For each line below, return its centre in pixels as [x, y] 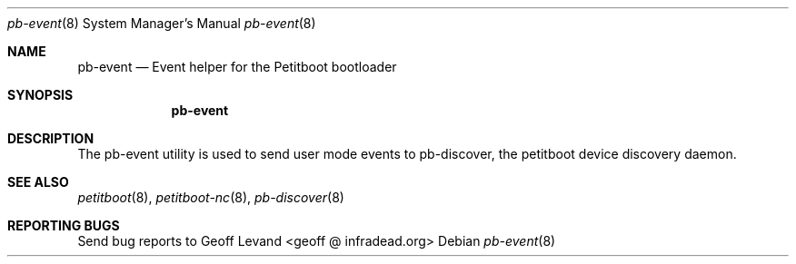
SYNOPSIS [40, 95]
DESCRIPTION [51, 138]
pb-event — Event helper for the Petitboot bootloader [237, 67]
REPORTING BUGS [64, 225]
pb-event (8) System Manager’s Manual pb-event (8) [162, 23]
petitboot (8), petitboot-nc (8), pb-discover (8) [211, 197]
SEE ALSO [38, 182]
